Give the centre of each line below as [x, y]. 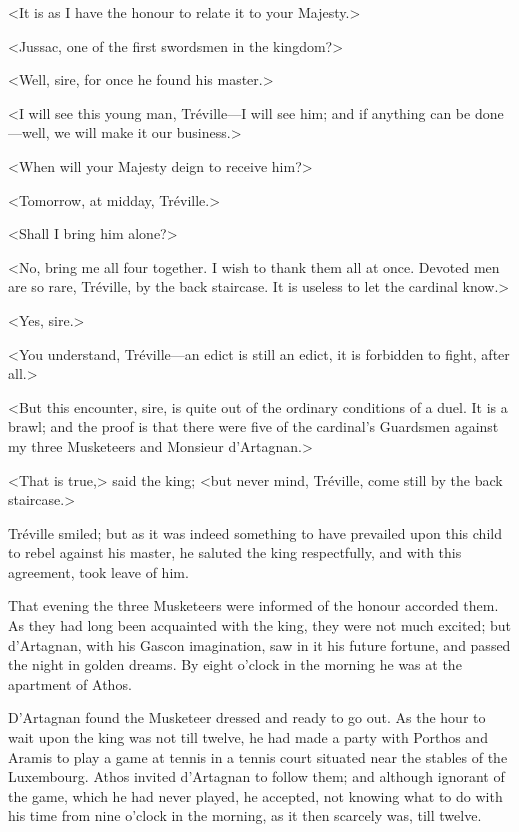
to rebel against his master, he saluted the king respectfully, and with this [235, 552]
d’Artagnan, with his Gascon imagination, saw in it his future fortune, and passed [259, 644]
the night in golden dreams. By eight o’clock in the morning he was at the [235, 664]
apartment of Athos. [70, 683]
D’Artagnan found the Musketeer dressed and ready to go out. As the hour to [247, 717]
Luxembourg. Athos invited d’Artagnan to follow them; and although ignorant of [256, 776]
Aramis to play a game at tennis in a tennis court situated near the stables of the [258, 756]
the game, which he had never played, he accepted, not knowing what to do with [255, 795]
